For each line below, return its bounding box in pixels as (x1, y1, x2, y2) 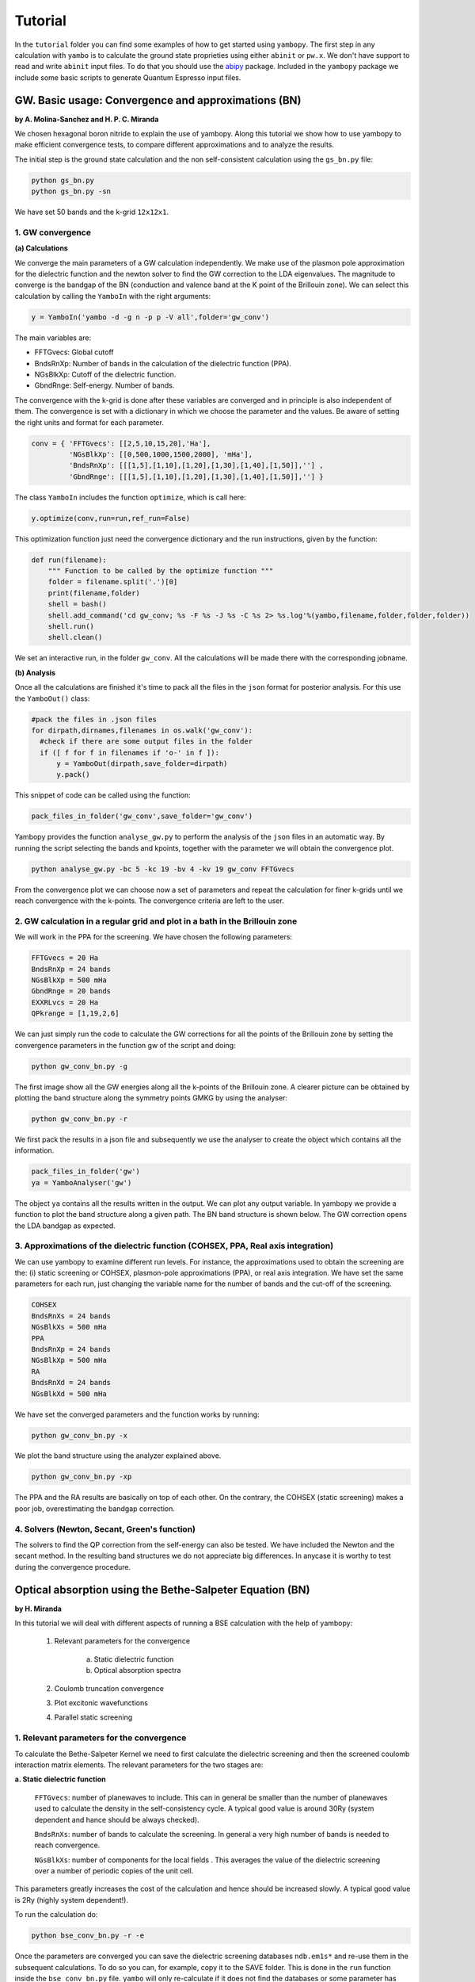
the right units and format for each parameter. (14, 417, 164, 427)
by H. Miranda (14, 1604, 63, 1613)
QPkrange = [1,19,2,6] (31, 1009, 120, 1018)
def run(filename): (31, 555, 107, 564)
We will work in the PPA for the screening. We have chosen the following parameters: (14, 932, 293, 942)
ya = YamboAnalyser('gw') (31, 1178, 132, 1187)
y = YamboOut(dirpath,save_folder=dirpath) (56, 760, 228, 768)
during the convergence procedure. (14, 1562, 131, 1571)
